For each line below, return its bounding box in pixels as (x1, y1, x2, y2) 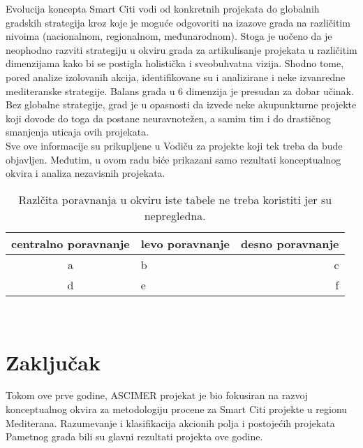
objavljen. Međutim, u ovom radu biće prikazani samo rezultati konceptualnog (6, 152, 341, 166)
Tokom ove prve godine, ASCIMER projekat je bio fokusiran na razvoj (6, 388, 309, 403)
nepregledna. (144, 207, 206, 224)
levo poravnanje (140, 235, 230, 252)
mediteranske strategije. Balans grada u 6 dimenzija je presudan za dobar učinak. (6, 83, 354, 98)
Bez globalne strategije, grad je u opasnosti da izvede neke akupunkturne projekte (6, 97, 357, 112)
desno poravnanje (240, 235, 339, 252)
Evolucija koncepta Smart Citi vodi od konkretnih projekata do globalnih (6, 1, 320, 15)
